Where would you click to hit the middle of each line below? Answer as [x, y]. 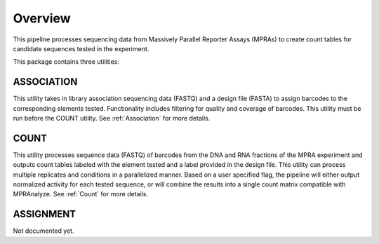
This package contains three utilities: [66, 62]
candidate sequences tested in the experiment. [81, 48]
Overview [42, 18]
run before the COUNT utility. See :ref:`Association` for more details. [112, 118]
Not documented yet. [44, 231]
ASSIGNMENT [45, 214]
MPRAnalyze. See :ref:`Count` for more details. [81, 194]
